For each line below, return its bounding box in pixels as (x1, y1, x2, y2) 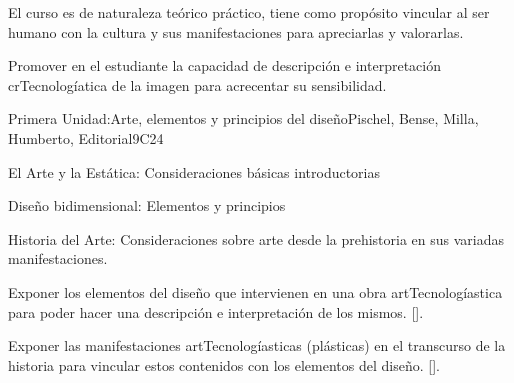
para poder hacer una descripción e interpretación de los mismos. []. (8, 301, 424, 322)
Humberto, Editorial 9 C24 (8, 127, 164, 148)
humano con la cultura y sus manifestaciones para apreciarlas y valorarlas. (8, 21, 464, 42)
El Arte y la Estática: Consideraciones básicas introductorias (8, 161, 381, 182)
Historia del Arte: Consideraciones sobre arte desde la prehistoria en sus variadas (8, 228, 505, 249)
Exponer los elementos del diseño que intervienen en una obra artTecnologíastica (8, 281, 503, 302)
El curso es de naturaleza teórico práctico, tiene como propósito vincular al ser (8, 2, 490, 22)
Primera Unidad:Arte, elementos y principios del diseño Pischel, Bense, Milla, (8, 108, 479, 129)
